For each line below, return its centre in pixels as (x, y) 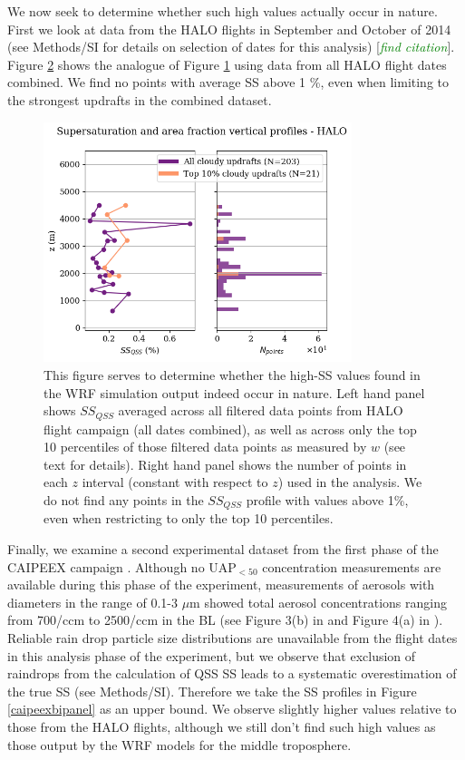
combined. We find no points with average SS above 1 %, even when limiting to (228, 82)
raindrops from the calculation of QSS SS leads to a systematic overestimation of (232, 673)
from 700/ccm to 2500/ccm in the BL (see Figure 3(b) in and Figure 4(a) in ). (225, 620)
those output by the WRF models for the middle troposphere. (179, 744)
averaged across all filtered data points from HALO (261, 410)
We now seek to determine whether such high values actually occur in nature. (223, 11)
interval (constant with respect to (175, 482)
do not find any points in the (124, 499)
